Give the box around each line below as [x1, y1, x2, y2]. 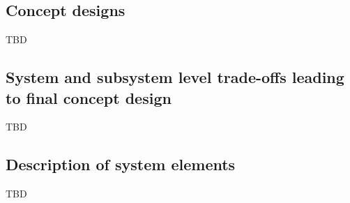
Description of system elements [6, 153, 236, 175]
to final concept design [6, 87, 172, 108]
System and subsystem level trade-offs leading [6, 66, 344, 88]
